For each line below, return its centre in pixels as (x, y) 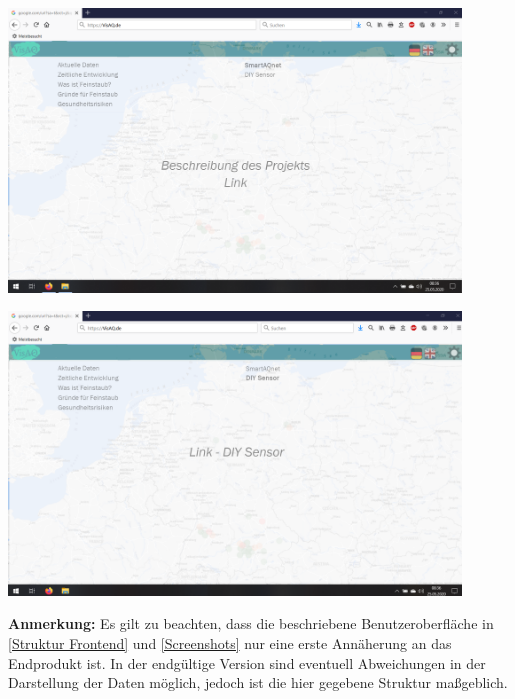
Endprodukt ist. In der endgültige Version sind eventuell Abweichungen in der (247, 662)
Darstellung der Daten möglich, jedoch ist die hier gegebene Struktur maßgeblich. (258, 682)
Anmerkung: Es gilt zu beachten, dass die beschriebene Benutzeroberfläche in (251, 623)
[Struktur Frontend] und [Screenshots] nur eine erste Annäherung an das (230, 642)
